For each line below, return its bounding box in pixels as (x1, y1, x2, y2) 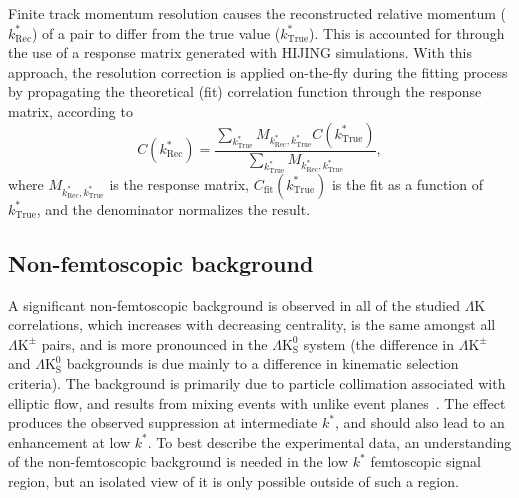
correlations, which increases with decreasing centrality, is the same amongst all (8, 314, 496, 335)
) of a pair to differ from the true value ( (32, 22, 281, 43)
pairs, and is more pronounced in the (41, 333, 268, 354)
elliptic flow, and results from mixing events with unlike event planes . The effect (8, 392, 506, 413)
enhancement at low (8, 431, 131, 452)
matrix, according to (8, 100, 133, 121)
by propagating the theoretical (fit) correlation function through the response (8, 81, 482, 102)
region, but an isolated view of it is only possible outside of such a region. (8, 470, 459, 491)
